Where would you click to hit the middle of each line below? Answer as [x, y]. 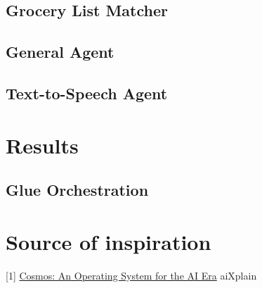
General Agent [60, 52]
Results [42, 145]
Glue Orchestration [77, 190]
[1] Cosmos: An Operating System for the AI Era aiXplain [131, 275]
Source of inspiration [109, 241]
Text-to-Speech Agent [87, 93]
